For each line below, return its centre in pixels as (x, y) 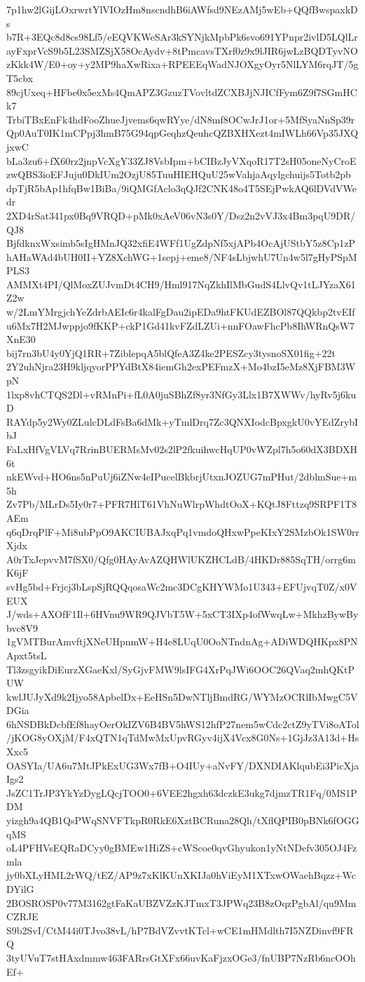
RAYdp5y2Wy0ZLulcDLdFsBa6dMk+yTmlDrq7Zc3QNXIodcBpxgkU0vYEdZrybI (182, 421)
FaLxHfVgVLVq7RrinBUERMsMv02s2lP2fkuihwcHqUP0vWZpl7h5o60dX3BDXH (182, 449)
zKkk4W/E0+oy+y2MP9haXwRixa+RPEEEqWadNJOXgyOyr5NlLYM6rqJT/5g (182, 64)
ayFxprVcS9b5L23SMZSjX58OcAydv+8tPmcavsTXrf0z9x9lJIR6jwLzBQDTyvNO (182, 50)
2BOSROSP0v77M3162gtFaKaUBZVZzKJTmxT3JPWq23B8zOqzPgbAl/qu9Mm (181, 902)
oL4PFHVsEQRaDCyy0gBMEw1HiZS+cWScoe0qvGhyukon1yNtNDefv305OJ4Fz (182, 848)
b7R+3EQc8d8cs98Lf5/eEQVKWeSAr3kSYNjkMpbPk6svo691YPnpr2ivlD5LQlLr (182, 37)
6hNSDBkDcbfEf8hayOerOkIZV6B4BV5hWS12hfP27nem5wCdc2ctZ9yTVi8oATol (183, 724)
